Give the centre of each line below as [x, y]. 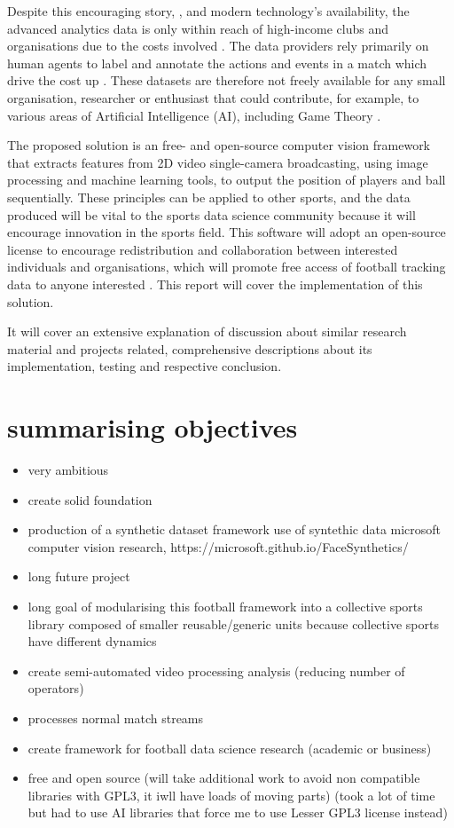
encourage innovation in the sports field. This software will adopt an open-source [227, 232]
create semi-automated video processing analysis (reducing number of [216, 670]
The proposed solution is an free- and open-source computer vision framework [219, 145]
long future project [79, 576]
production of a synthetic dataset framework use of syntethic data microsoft [235, 529]
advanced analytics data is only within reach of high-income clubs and [198, 28]
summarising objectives [153, 427]
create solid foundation [90, 499]
